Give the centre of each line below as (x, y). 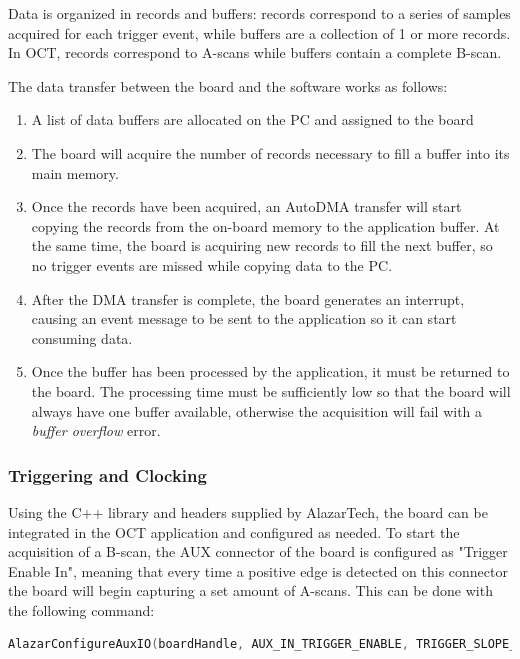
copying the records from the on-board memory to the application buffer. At (265, 225)
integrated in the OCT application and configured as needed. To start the (234, 531)
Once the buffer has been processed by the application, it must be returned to (270, 371)
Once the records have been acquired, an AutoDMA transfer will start (246, 206)
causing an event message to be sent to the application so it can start (244, 318)
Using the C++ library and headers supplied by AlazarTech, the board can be (248, 511)
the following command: (81, 609)
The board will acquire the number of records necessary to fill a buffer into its (270, 152)
